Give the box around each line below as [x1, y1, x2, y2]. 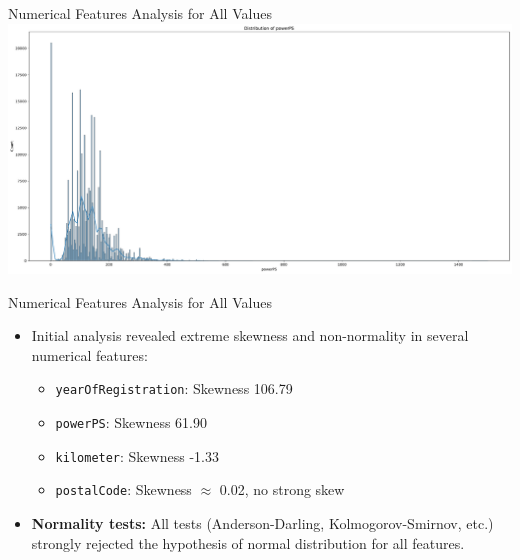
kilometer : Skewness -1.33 [55, 445, 219, 466]
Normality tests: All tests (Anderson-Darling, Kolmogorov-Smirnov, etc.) [31, 513, 494, 534]
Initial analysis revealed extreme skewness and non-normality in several [31, 325, 469, 346]
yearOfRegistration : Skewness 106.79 [55, 378, 293, 399]
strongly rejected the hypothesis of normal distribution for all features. [31, 532, 465, 553]
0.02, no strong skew [219, 479, 345, 500]
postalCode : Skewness [55, 479, 192, 500]
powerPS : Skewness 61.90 [55, 412, 207, 433]
